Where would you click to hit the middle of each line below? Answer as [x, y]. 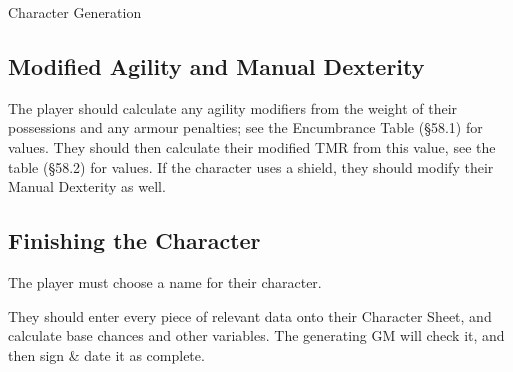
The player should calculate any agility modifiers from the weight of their [233, 107]
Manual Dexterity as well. [87, 186]
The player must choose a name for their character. [165, 281]
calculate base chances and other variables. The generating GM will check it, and [256, 335]
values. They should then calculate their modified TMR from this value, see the [252, 146]
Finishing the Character [134, 240]
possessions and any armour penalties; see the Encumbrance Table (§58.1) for [245, 127]
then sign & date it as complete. [106, 354]
